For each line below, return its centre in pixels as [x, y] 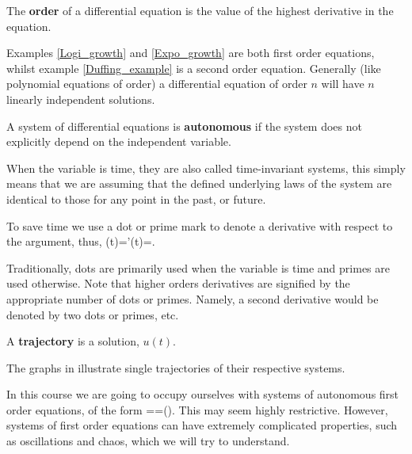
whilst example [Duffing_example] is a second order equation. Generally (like [194, 68]
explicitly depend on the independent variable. [119, 141]
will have [343, 84]
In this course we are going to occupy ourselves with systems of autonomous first [203, 394]
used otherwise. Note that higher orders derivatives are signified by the [178, 283]
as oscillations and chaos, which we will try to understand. [148, 441]
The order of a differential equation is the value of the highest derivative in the [200, 10]
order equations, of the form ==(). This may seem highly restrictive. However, [197, 409]
